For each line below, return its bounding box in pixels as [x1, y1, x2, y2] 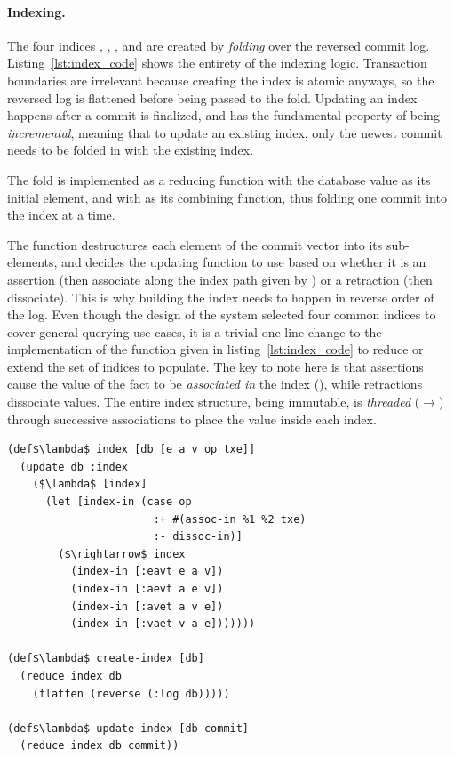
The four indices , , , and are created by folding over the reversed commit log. [7, 36, 430, 54]
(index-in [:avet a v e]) [70, 600, 224, 613]
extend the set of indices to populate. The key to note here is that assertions [7, 357, 424, 375]
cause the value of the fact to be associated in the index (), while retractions [7, 374, 423, 393]
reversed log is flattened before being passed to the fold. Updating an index [7, 88, 418, 107]
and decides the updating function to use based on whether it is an [61, 253, 426, 271]
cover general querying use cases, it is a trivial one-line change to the [7, 322, 382, 341]
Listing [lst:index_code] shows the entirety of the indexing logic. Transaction [7, 53, 427, 72]
